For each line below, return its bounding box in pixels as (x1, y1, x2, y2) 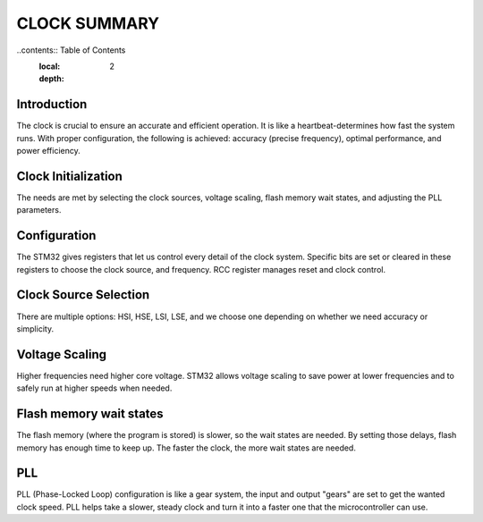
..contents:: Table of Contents (16, 45, 126, 55)
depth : (38, 73, 64, 84)
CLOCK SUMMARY (16, 13, 160, 33)
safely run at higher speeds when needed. (16, 383, 173, 393)
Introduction (16, 97, 88, 112)
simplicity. (16, 323, 54, 334)
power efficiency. (16, 146, 80, 156)
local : (38, 61, 61, 72)
